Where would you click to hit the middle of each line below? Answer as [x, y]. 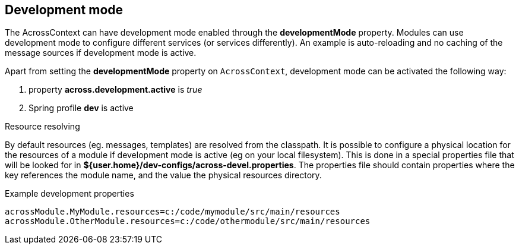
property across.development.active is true [115, 90]
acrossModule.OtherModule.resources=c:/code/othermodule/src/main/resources [188, 221]
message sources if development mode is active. [101, 53]
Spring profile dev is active [81, 108]
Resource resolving [42, 127]
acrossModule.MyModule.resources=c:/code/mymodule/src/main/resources [173, 212]
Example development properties [69, 194]
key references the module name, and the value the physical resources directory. [163, 175]
